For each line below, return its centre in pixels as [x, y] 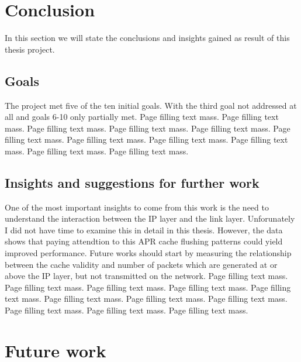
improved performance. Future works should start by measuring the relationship [148, 253]
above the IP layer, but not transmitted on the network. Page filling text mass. [146, 276]
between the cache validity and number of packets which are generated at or [141, 264]
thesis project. [30, 49]
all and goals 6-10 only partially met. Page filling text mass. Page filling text [142, 117]
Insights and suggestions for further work [132, 182]
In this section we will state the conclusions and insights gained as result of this [147, 38]
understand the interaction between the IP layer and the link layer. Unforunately [150, 218]
